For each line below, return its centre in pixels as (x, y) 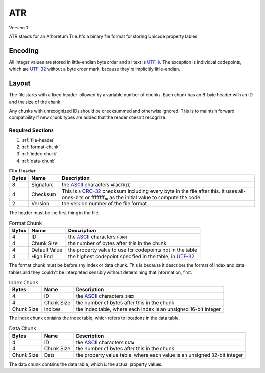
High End (42, 257)
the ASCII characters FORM (97, 237)
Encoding (24, 50)
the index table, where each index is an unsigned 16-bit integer (148, 309)
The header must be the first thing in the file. (54, 213)
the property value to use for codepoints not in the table (132, 250)
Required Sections (31, 130)
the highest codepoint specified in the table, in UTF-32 (131, 257)
